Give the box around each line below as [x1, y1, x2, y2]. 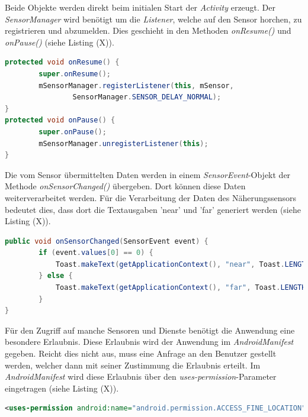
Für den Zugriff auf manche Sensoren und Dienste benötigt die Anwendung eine [5, 324, 295, 336]
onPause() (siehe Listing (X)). [5, 35, 114, 48]
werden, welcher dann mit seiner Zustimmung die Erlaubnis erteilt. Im [5, 358, 261, 371]
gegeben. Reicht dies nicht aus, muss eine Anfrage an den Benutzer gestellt [5, 347, 277, 360]
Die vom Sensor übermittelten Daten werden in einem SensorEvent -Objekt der [5, 168, 291, 180]
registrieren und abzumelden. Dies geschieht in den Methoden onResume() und [5, 24, 291, 37]
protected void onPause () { [5, 116, 115, 125]
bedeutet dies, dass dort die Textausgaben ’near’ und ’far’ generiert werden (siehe [5, 203, 301, 215]
